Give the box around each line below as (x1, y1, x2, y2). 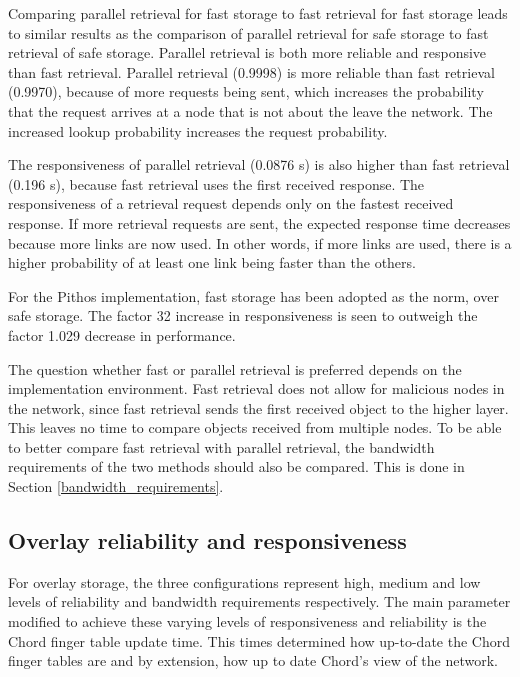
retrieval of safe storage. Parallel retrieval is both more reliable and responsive (8, 42, 487, 63)
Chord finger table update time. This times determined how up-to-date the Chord (8, 630, 510, 651)
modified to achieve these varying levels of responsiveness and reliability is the (8, 611, 487, 632)
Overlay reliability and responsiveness (8, 525, 407, 556)
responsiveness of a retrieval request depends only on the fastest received (8, 193, 454, 214)
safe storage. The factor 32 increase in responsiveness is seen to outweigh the (8, 305, 478, 326)
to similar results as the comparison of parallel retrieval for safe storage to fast (8, 22, 489, 43)
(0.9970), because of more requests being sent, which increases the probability (8, 81, 484, 102)
